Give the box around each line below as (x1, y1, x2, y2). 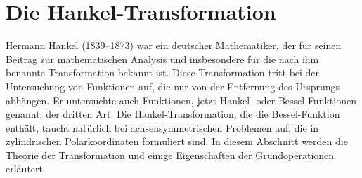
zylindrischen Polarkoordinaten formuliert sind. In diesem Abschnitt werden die (6, 134, 348, 149)
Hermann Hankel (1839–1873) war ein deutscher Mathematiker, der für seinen (6, 38, 342, 53)
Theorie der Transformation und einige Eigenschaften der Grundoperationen (6, 147, 335, 162)
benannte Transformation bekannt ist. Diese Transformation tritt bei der (6, 65, 320, 80)
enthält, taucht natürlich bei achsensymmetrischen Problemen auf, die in (6, 120, 319, 135)
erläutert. (6, 161, 46, 176)
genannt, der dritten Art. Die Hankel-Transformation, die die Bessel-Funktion (6, 107, 340, 121)
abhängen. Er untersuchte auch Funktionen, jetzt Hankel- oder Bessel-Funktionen (6, 93, 356, 107)
